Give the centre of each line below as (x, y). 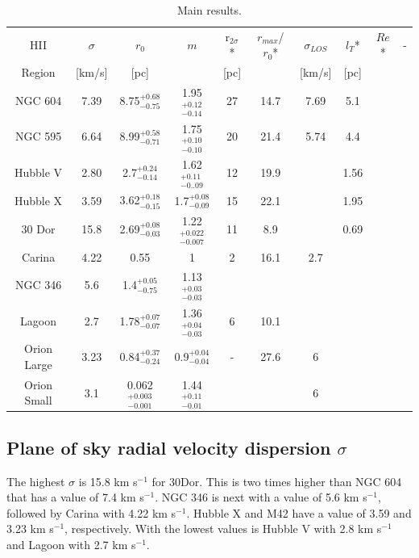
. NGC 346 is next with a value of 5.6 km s (261, 497)
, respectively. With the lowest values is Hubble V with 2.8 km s (223, 529)
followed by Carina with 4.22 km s (91, 512)
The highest (36, 481)
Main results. (209, 10)
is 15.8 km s (108, 481)
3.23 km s (30, 529)
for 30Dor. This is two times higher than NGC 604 (277, 481)
